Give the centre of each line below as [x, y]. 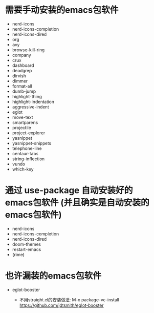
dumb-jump [24, 91]
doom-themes [26, 244]
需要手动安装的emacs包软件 [62, 10]
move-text [22, 117]
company [22, 55]
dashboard [23, 65]
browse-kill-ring [28, 50]
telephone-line [27, 148]
